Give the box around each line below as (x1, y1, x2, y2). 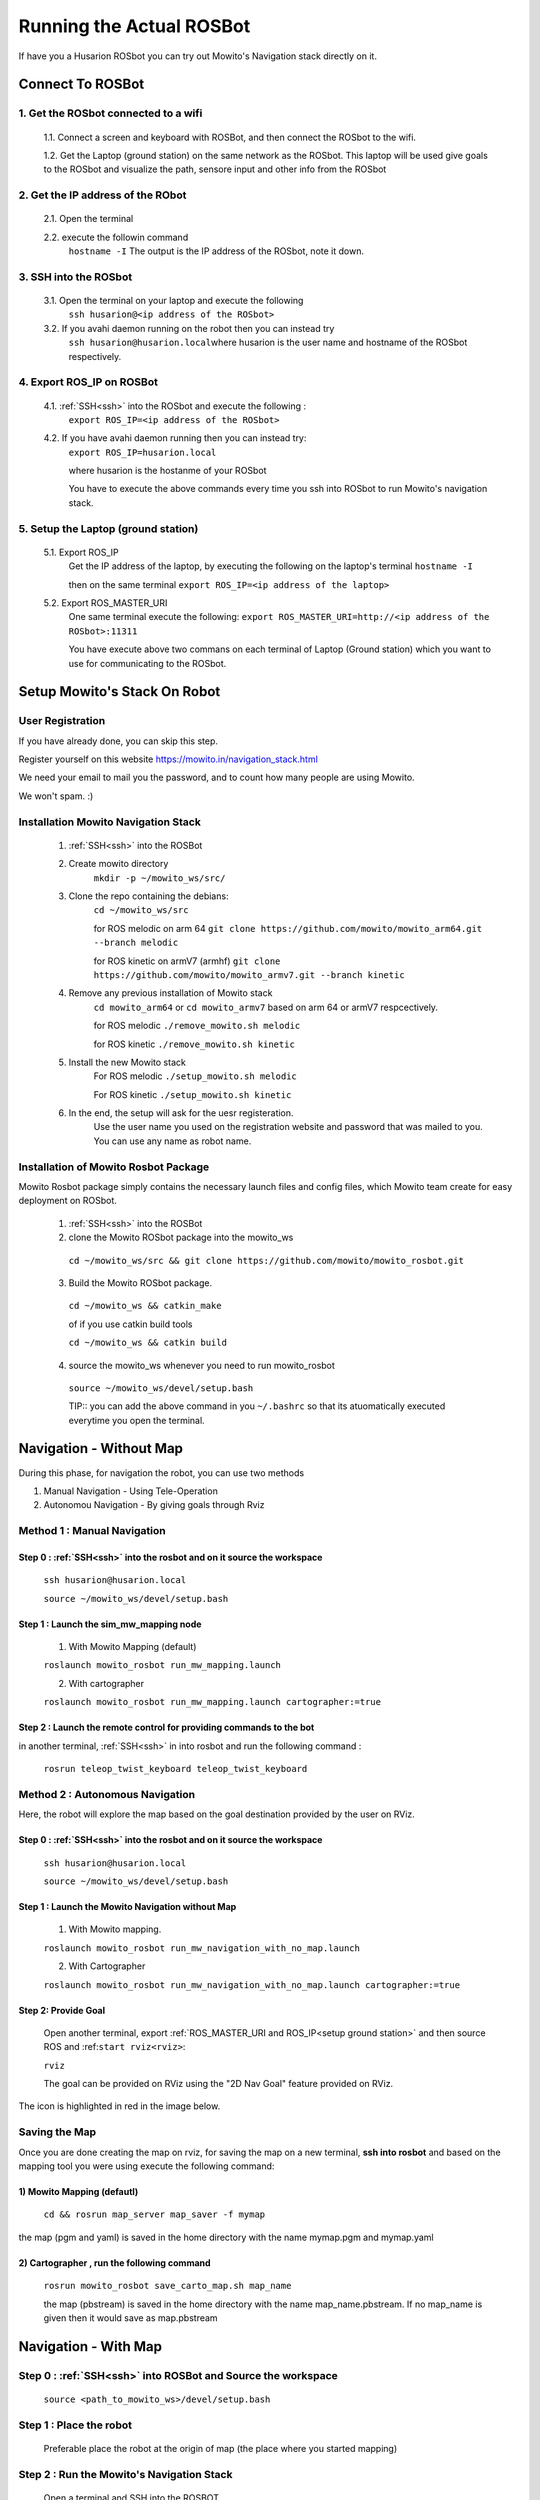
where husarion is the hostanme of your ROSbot (68, 465, 267, 477)
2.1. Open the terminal (43, 213, 134, 225)
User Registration (18, 714, 106, 728)
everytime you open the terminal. (68, 1414, 205, 1426)
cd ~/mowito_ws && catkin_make (68, 1300, 222, 1312)
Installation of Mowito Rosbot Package (18, 1160, 210, 1174)
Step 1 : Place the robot (18, 2418, 132, 2432)
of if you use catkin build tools (68, 1318, 194, 1330)
